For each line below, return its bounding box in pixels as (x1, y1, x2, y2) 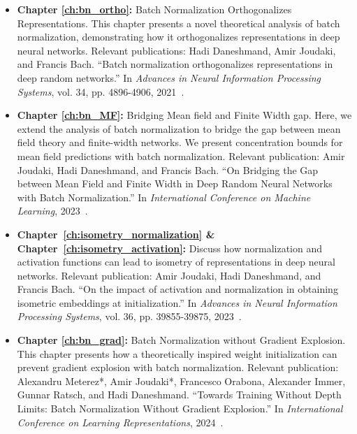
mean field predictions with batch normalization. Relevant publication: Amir (17, 148, 345, 163)
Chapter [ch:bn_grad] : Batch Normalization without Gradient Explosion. (17, 333, 346, 347)
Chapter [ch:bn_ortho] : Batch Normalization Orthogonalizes (17, 2, 292, 16)
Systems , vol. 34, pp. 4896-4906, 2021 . (17, 84, 184, 99)
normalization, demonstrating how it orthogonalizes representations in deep (17, 29, 340, 44)
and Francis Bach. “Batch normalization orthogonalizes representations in (17, 57, 333, 71)
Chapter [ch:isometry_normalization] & (17, 226, 215, 241)
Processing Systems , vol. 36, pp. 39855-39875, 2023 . (17, 309, 242, 324)
